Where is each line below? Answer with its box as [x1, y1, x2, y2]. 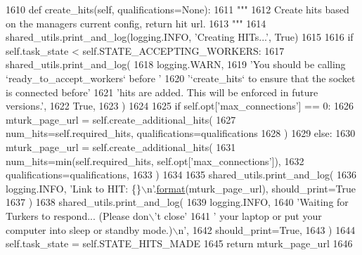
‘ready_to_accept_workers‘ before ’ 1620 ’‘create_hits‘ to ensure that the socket [6, 70, 356, 85]
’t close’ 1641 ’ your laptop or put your [154, 208, 322, 223]
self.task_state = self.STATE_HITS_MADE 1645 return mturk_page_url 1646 [6, 236, 353, 251]
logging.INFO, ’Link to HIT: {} [6, 181, 141, 195]
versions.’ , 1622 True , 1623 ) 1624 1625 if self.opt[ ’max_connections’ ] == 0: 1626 [6, 98, 354, 113]
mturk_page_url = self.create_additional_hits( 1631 [6, 139, 236, 154]
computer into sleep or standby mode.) [6, 222, 173, 237]
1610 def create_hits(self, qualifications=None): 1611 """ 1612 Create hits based [6, 2, 349, 16]
